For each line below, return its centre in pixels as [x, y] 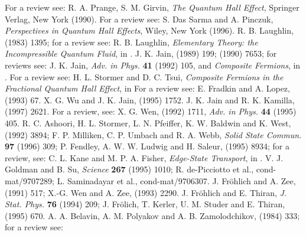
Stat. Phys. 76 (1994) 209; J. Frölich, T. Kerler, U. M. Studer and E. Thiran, [145, 204]
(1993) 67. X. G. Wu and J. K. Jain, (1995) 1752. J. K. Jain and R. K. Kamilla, [150, 99]
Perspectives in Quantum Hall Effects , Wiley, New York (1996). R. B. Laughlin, [149, 30]
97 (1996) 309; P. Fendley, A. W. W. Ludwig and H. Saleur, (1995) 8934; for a [147, 146]
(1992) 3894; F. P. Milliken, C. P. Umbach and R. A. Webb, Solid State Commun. [153, 134]
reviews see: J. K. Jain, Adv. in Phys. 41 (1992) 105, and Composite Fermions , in [153, 65]
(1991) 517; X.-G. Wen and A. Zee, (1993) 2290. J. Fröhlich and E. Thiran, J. [146, 192]
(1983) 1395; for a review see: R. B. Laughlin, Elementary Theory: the [131, 42]
